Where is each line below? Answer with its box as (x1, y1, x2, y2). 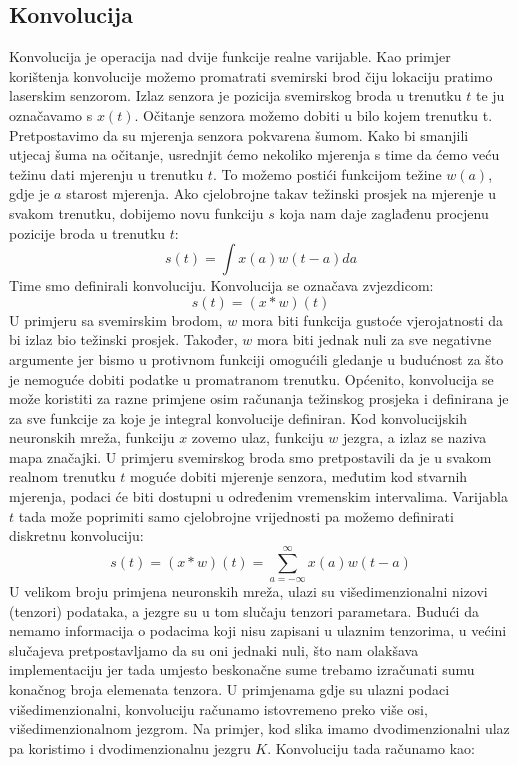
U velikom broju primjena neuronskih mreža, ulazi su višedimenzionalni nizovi (9, 581, 488, 602)
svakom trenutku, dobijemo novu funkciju (9, 202, 264, 223)
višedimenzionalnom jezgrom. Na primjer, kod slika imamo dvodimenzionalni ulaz (9, 718, 510, 739)
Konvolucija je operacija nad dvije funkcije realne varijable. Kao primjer (9, 46, 451, 67)
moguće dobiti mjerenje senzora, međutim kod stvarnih (130, 466, 468, 487)
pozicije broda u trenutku (9, 222, 166, 243)
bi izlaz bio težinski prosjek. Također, (9, 329, 238, 350)
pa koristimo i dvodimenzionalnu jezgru (9, 737, 251, 758)
